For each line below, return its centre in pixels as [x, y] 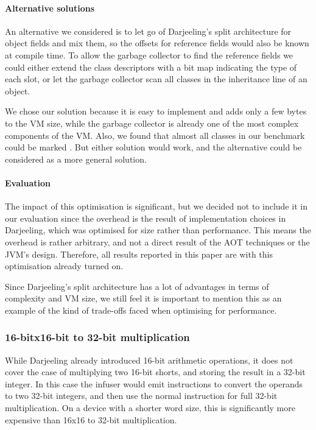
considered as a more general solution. [76, 159]
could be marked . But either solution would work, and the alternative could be [153, 147]
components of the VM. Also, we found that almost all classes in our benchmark [155, 135]
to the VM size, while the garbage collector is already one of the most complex [152, 123]
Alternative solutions [50, 8]
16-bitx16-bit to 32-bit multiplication [97, 337]
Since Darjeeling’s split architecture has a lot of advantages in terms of [137, 286]
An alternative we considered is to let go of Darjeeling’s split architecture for [148, 31]
